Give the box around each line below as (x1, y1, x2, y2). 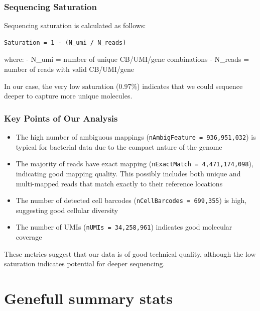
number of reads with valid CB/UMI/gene (4, 64, 134, 74)
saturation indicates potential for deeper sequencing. (4, 258, 165, 269)
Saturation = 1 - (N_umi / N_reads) (4, 39, 126, 46)
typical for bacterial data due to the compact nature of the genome (16, 141, 222, 152)
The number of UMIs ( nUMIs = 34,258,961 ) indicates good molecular (16, 222, 232, 232)
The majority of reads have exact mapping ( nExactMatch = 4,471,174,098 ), (16, 158, 253, 169)
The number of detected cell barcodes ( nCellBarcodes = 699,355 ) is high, (16, 195, 247, 205)
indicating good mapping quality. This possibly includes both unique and (16, 168, 241, 178)
